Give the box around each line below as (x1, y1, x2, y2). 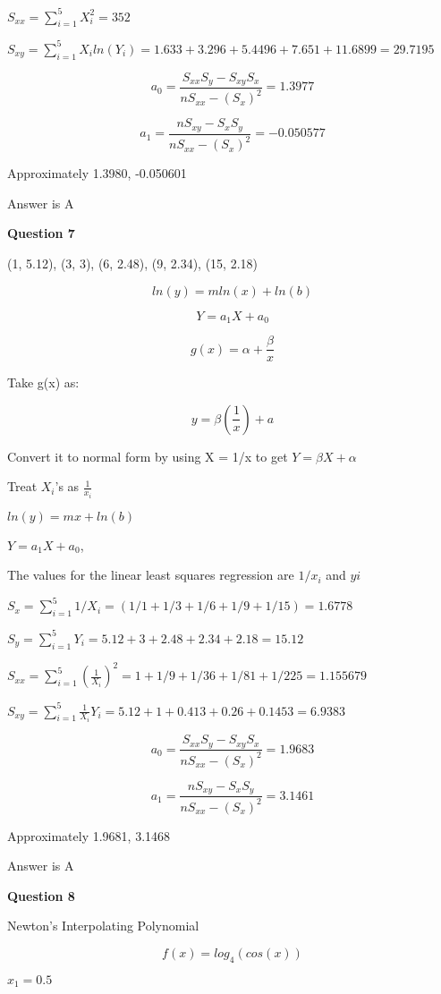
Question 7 (7, 224, 75, 242)
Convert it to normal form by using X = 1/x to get (7, 446, 288, 465)
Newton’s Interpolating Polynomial (7, 916, 199, 935)
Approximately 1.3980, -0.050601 (7, 164, 187, 183)
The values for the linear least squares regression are (7, 565, 294, 584)
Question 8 (7, 886, 75, 905)
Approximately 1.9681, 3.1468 (7, 826, 171, 845)
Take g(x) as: (7, 373, 80, 392)
